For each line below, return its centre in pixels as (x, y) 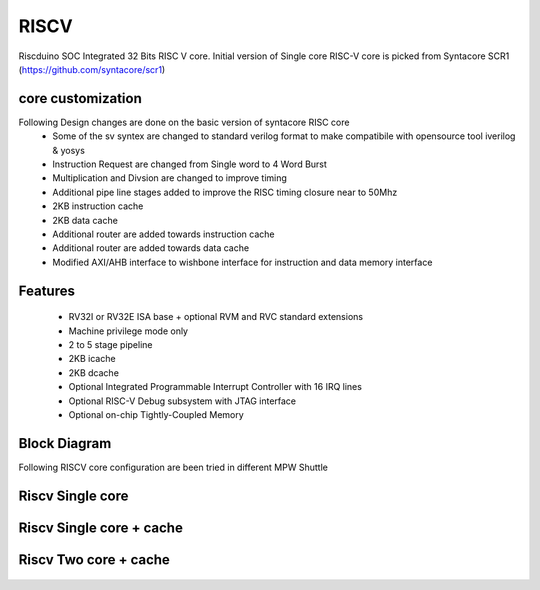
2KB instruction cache (98, 206)
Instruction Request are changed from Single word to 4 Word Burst (189, 164)
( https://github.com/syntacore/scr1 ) (92, 69)
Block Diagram (65, 443)
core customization (80, 98)
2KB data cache (85, 220)
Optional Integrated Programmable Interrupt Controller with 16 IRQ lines (215, 387)
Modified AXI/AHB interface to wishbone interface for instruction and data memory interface (242, 262)
